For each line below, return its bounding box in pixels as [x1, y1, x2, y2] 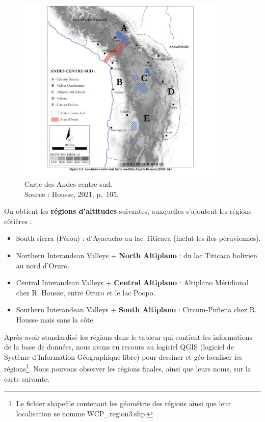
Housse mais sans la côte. [16, 314, 95, 325]
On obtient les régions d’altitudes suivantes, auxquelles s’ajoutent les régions [4, 206, 252, 216]
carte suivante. [4, 373, 49, 384]
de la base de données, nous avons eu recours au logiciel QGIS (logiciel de [4, 341, 234, 352]
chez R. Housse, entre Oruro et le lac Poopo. [16, 287, 155, 297]
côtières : [4, 215, 32, 226]
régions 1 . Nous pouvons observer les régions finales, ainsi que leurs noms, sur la [4, 362, 251, 374]
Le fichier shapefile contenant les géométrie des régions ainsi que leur [16, 398, 231, 409]
